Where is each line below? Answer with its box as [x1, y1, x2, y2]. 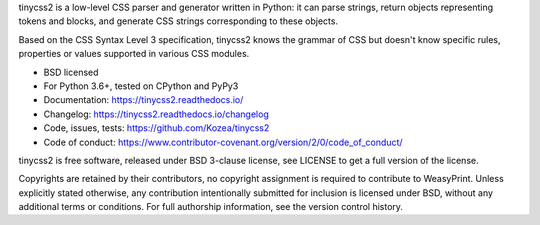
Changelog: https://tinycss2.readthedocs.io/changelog [43, 108, 269, 120]
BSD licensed [43, 66, 99, 78]
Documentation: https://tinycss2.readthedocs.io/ [43, 94, 244, 106]
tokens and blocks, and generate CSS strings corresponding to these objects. [18, 15, 339, 27]
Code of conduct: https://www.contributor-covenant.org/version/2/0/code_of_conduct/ [43, 136, 404, 148]
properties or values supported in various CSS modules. [18, 48, 250, 60]
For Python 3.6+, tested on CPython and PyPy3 [43, 80, 239, 92]
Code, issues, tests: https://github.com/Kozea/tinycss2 [43, 122, 270, 134]
